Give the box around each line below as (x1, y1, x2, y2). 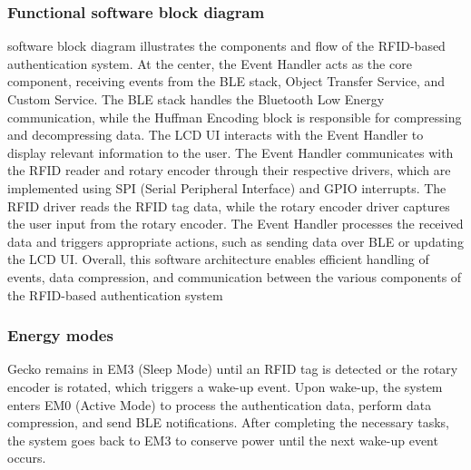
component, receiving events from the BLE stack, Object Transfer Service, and (7, 72, 446, 91)
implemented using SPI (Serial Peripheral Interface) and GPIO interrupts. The (7, 178, 446, 197)
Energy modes (7, 324, 113, 347)
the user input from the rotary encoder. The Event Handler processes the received (7, 214, 464, 233)
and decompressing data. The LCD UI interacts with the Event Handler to (7, 125, 424, 144)
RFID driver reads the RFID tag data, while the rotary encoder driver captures (7, 196, 450, 215)
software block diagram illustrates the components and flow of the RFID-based (7, 36, 446, 55)
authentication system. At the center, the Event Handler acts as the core (7, 54, 412, 73)
